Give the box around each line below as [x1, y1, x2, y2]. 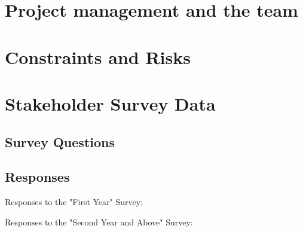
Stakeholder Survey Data [5, 91, 216, 115]
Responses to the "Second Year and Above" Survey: [5, 215, 193, 228]
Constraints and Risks [5, 44, 191, 69]
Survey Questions [5, 132, 115, 151]
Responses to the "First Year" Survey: [5, 196, 143, 208]
